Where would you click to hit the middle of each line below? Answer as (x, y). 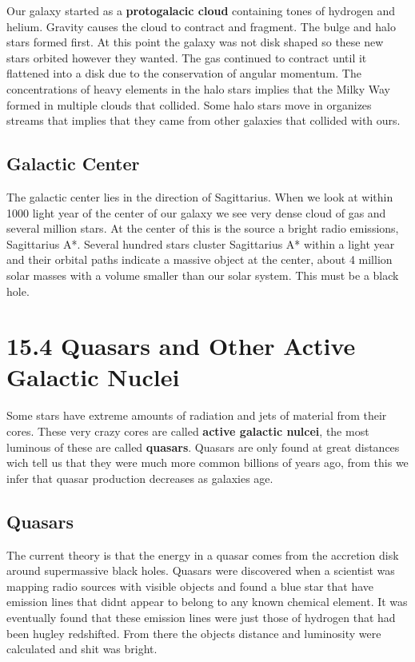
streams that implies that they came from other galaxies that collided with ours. (204, 120)
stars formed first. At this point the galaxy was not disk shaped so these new (195, 42)
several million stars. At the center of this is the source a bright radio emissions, (203, 228)
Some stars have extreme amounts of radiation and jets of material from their (197, 415)
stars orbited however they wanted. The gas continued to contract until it (187, 57)
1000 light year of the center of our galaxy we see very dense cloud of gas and (196, 212)
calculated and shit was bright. (82, 649)
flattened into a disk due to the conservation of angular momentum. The (184, 73)
